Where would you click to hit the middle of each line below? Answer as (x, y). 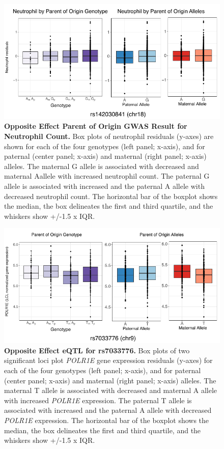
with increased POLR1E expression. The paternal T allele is (98, 400)
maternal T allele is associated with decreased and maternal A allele (111, 390)
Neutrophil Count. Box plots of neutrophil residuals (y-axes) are (109, 136)
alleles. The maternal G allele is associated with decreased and (102, 166)
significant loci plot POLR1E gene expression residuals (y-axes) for (108, 360)
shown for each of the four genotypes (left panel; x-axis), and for (105, 146)
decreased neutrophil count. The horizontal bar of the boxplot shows (111, 196)
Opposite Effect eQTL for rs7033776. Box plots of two (97, 350)
